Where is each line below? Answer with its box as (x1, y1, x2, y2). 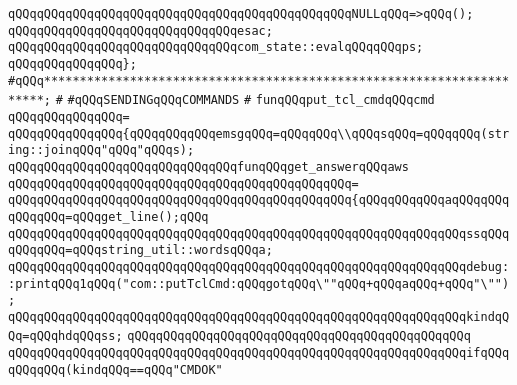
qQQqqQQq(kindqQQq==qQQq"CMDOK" (8, 362, 223, 377)
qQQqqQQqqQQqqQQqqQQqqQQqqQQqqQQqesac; (8, 23, 273, 38)
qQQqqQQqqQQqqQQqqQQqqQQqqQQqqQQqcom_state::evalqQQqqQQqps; (8, 40, 424, 55)
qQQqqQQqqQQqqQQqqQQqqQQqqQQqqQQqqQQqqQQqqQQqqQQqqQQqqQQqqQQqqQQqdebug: (8, 259, 510, 274)
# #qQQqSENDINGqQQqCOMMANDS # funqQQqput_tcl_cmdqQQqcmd (55, 93, 435, 108)
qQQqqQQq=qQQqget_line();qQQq (8, 209, 209, 224)
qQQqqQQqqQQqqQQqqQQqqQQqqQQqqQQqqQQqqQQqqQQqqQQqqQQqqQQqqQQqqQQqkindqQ (8, 309, 510, 324)
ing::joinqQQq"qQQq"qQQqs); (8, 143, 195, 158)
